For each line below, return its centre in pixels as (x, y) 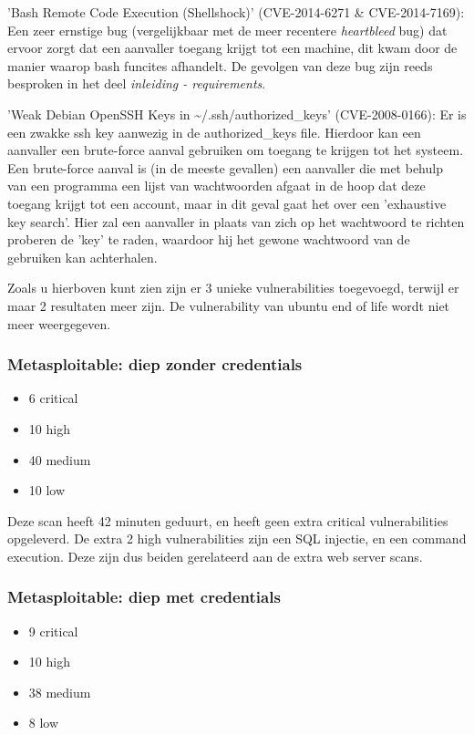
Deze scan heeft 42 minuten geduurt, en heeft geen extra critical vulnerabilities (228, 520)
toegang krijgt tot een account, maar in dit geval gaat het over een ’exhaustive (227, 203)
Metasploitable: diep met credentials (144, 597)
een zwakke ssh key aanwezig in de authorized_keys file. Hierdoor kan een (214, 132)
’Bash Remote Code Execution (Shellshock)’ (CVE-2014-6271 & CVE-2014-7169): (236, 12)
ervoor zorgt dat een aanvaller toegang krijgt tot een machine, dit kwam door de (232, 48)
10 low (47, 490)
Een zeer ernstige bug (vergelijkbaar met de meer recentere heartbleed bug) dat (227, 30)
